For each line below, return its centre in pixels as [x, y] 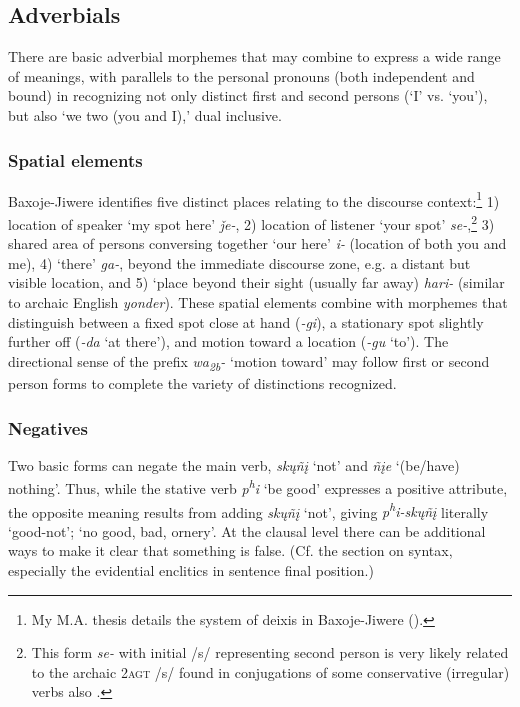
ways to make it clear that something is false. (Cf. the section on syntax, [230, 550]
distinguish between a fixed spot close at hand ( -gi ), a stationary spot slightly [246, 321]
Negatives [48, 427]
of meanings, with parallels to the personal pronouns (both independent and [241, 75]
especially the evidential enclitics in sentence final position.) [191, 570]
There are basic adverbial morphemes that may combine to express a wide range [254, 56]
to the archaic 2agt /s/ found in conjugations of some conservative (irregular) [270, 671]
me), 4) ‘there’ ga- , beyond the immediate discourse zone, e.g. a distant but [239, 262]
